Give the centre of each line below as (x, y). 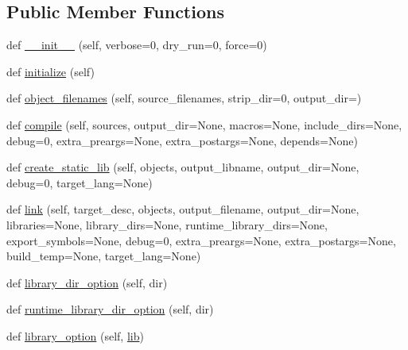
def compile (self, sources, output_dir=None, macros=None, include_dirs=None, (204, 124)
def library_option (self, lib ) (75, 335)
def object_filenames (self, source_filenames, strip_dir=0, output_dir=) (184, 98)
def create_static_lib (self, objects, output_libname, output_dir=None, (183, 167)
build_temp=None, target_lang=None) (104, 256)
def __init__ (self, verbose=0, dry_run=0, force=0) (137, 45)
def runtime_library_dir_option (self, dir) (110, 309)
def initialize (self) (51, 71)
